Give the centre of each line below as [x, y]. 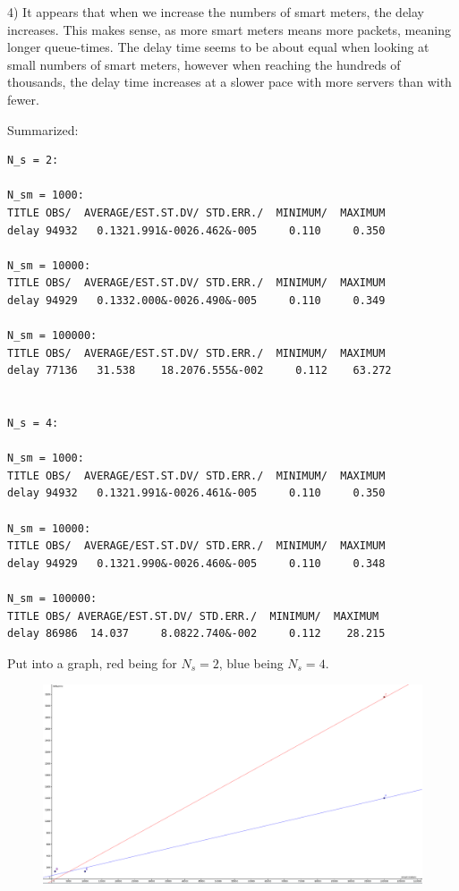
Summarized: [43, 129]
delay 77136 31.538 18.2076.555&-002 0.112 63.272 [200, 371]
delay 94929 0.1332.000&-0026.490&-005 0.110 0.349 [196, 300]
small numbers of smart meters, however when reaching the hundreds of [204, 64]
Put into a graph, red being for [92, 662]
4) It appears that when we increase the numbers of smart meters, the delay [216, 12]
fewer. [23, 99]
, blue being [251, 662]
